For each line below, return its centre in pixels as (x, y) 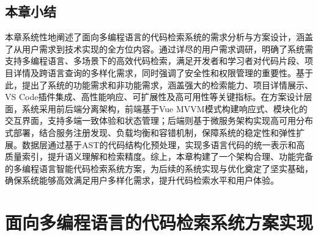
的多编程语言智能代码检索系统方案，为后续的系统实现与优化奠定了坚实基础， (159, 168)
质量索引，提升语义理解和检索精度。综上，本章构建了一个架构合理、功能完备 (159, 156)
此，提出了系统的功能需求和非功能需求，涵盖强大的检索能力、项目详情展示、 (159, 84)
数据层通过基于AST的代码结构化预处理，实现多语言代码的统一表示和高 (163, 144)
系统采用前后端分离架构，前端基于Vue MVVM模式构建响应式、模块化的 (165, 108)
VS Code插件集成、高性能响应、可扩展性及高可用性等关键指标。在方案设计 (154, 97)
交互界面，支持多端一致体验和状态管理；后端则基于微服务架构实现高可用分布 (159, 120)
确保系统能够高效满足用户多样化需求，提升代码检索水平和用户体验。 (142, 180)
